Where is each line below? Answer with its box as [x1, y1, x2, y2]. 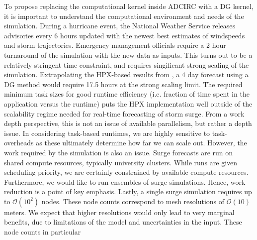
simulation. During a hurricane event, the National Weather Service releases [4, 20, 235, 31]
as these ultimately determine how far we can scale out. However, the [36, 137, 247, 148]
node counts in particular [4, 227, 81, 237]
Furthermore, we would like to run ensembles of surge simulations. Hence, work [4, 176, 246, 187]
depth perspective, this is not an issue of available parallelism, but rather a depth [4, 118, 252, 128]
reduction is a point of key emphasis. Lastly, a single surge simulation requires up [4, 186, 252, 197]
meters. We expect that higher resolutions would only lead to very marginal [4, 207, 235, 217]
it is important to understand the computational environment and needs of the [4, 10, 244, 21]
